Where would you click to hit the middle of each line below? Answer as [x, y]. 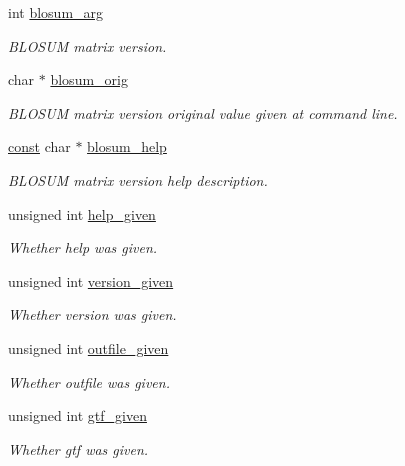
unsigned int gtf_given [77, 415]
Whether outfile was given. [89, 381]
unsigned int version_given [91, 280]
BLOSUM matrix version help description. [138, 179]
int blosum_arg [56, 12]
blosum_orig [89, 79]
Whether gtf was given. [78, 448]
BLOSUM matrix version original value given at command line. [203, 112]
